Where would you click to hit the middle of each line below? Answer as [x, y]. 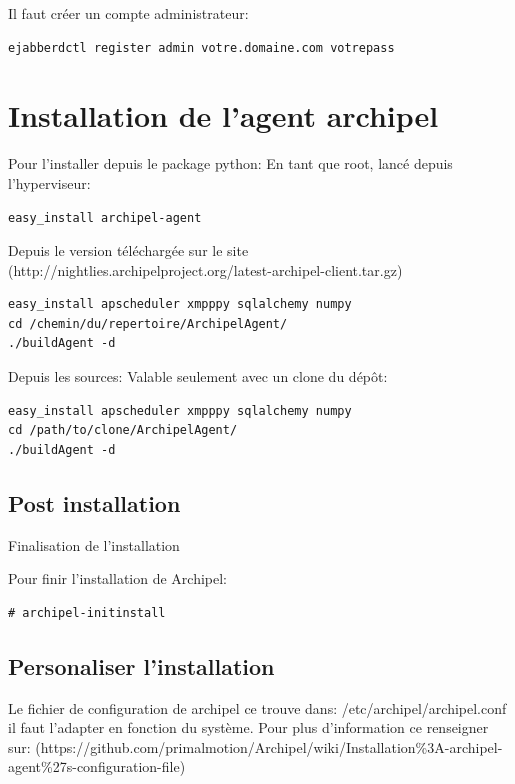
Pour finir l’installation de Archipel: [118, 578]
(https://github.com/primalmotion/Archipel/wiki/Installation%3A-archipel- [269, 746]
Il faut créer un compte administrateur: [128, 13]
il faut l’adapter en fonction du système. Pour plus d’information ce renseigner [248, 727]
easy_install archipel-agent [105, 217]
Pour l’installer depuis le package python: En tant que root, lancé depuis [230, 163]
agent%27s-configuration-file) [97, 766]
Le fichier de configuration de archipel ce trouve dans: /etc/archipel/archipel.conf [257, 707]
